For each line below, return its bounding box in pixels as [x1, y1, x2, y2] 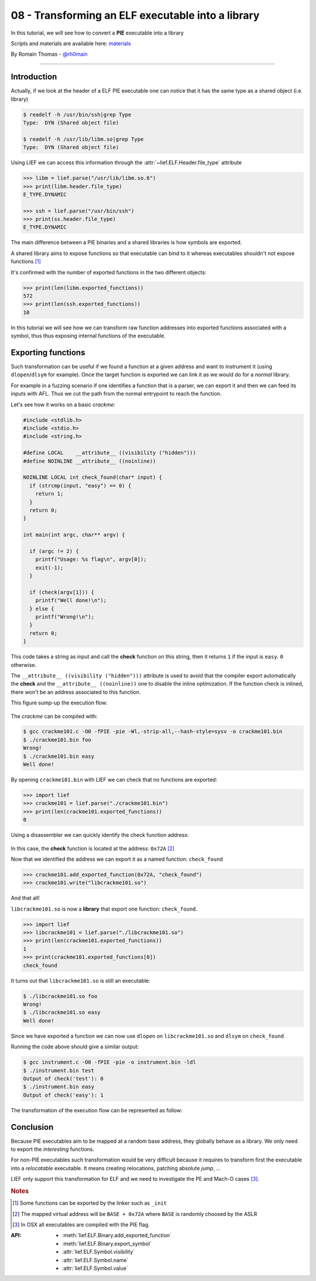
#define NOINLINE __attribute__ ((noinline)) [23, 458, 156, 464]
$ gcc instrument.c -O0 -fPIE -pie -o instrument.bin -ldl [23, 1059, 196, 1066]
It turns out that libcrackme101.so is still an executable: [11, 977, 150, 984]
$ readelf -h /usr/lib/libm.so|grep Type [23, 135, 144, 142]
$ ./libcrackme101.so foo [23, 993, 98, 999]
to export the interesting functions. [11, 1146, 95, 1153]
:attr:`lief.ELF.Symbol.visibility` [62, 1248, 135, 1255]
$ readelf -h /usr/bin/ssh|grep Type [23, 111, 132, 118]
